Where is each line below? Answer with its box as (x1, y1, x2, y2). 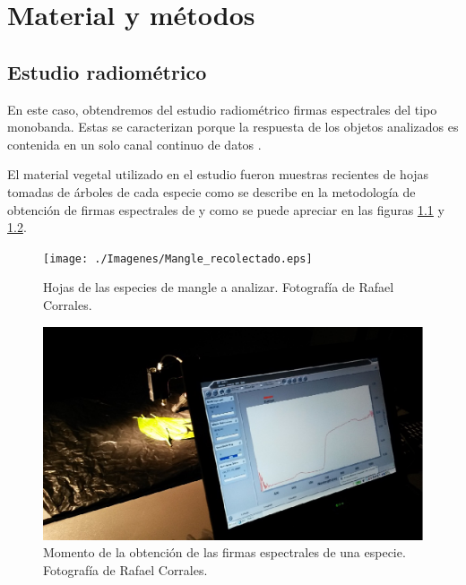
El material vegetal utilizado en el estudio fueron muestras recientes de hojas (7, 165, 429, 184)
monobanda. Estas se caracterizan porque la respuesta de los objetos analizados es (7, 117, 459, 136)
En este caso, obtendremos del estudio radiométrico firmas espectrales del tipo (7, 99, 437, 118)
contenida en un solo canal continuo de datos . (7, 134, 262, 153)
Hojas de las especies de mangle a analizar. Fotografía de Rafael (43, 278, 394, 297)
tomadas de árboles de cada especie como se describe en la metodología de (7, 182, 416, 201)
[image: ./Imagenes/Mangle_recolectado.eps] (43, 252, 313, 265)
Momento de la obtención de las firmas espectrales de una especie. (43, 543, 406, 562)
